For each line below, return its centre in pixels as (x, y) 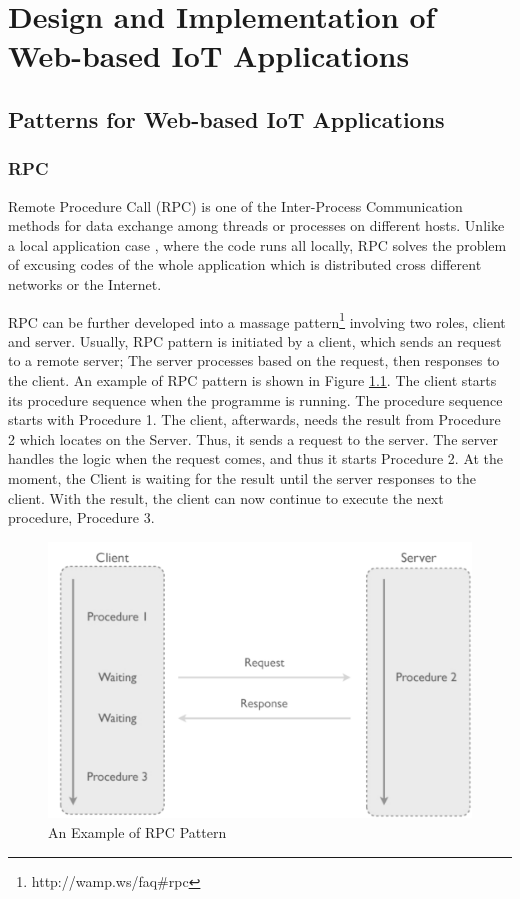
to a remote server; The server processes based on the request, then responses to (254, 360)
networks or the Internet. (85, 283)
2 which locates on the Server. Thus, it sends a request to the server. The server (253, 438)
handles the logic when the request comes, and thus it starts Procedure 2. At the (256, 458)
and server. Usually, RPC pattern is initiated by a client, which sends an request (255, 340)
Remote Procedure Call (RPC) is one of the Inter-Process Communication (235, 205)
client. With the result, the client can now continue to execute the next (226, 497)
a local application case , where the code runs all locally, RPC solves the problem (257, 244)
